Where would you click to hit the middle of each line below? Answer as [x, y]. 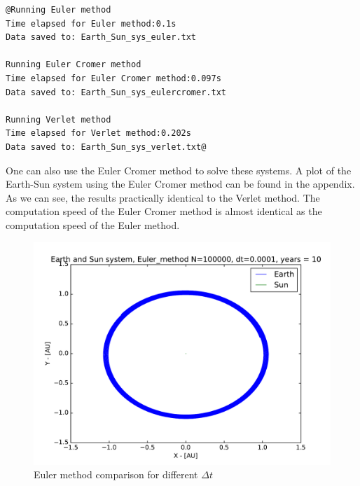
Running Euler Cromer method [74, 65]
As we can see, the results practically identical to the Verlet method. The [163, 197]
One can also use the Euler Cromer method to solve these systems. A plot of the [179, 170]
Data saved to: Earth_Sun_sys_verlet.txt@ [106, 147]
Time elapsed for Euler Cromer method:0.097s [113, 78]
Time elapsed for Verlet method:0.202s [98, 133]
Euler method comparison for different [116, 474]
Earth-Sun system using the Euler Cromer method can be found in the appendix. [180, 184]
